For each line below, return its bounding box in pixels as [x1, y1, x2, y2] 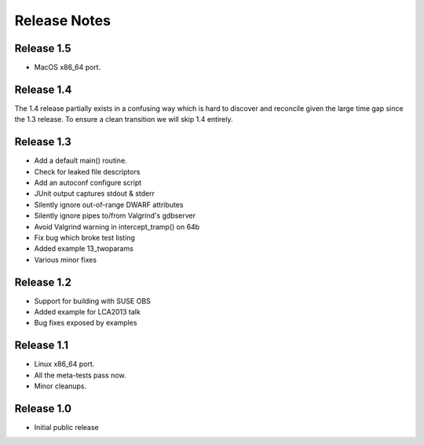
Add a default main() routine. [34, 156, 127, 165]
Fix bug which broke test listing [34, 233, 135, 242]
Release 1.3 [14, 135, 72, 149]
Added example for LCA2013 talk [34, 307, 141, 317]
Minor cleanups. [34, 381, 87, 391]
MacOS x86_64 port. [34, 63, 101, 72]
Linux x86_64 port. [34, 359, 95, 369]
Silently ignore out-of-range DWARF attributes [34, 200, 184, 209]
